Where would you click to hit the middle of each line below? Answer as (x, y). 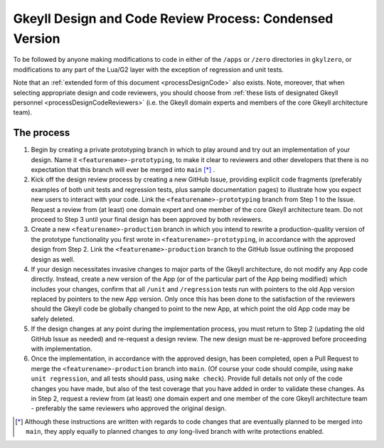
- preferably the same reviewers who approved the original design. (129, 408)
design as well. (53, 259)
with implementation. (62, 349)
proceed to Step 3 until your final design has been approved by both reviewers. (147, 219)
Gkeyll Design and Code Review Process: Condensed (173, 18)
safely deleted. (53, 319)
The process (42, 133)
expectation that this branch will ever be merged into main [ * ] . (123, 169)
